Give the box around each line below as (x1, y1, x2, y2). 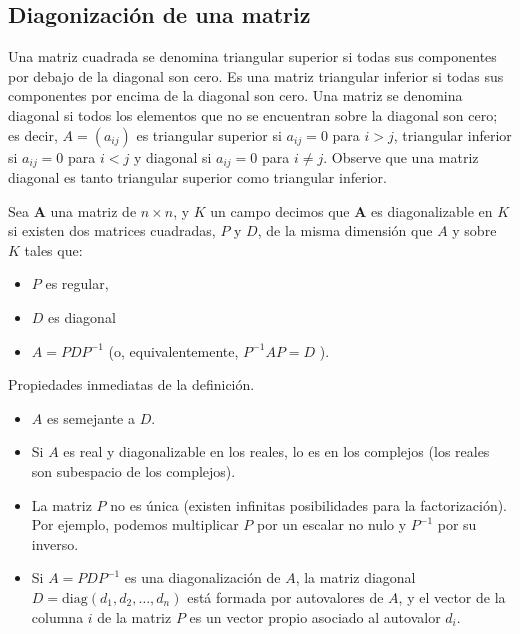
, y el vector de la (398, 586, 506, 607)
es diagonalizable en (371, 200, 493, 221)
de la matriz (97, 606, 172, 627)
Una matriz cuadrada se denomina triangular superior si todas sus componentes (8, 46, 497, 67)
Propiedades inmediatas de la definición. (8, 374, 255, 395)
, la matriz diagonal (295, 567, 416, 588)
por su (437, 514, 477, 535)
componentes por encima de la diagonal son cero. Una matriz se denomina (8, 85, 463, 106)
